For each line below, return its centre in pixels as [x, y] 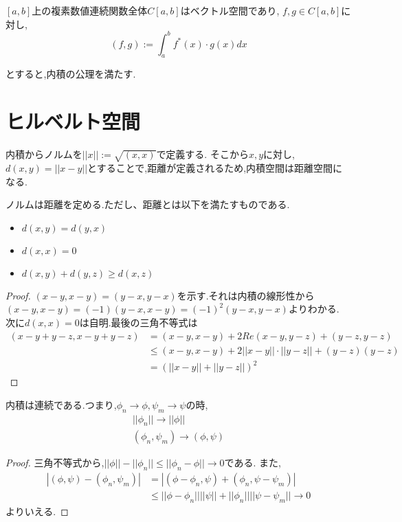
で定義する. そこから [202, 154]
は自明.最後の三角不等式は [138, 322]
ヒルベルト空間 [73, 121]
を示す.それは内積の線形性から [246, 295]
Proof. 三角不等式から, [55, 463]
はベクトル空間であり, [230, 10]
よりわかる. [314, 309]
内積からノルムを [44, 154]
